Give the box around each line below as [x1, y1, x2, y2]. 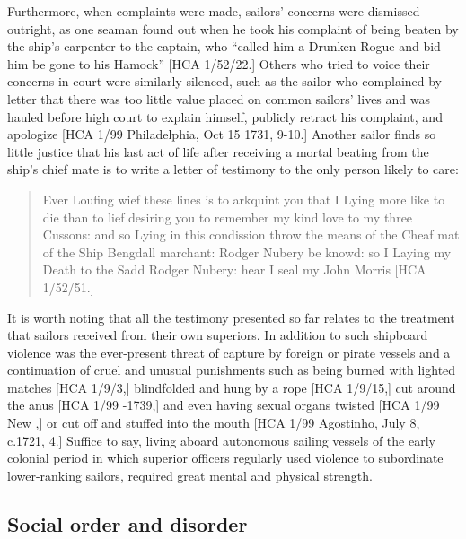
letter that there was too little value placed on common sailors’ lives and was [7, 89, 431, 108]
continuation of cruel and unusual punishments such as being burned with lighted [7, 361, 456, 379]
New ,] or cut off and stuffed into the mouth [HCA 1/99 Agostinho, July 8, [7, 413, 420, 432]
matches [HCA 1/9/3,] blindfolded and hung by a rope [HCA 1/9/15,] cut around [7, 378, 456, 396]
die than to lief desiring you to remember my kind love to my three [42, 207, 413, 226]
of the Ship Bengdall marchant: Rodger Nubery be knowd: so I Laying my [42, 242, 452, 261]
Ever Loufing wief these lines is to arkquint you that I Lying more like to [42, 189, 445, 208]
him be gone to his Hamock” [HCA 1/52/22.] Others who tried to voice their [7, 54, 430, 73]
